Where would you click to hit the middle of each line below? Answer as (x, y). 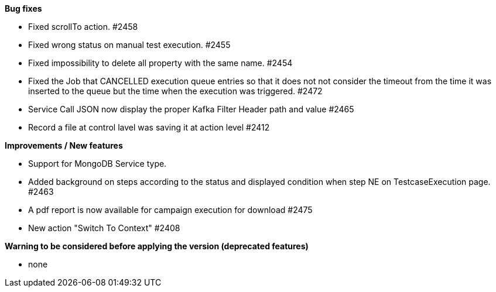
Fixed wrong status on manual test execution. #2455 (129, 45)
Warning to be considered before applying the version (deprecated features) (157, 246)
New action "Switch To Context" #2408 (104, 228)
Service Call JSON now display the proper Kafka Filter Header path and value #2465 (191, 109)
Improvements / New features (64, 145)
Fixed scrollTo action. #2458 (83, 27)
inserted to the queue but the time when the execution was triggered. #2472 (175, 91)
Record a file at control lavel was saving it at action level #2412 (149, 127)
